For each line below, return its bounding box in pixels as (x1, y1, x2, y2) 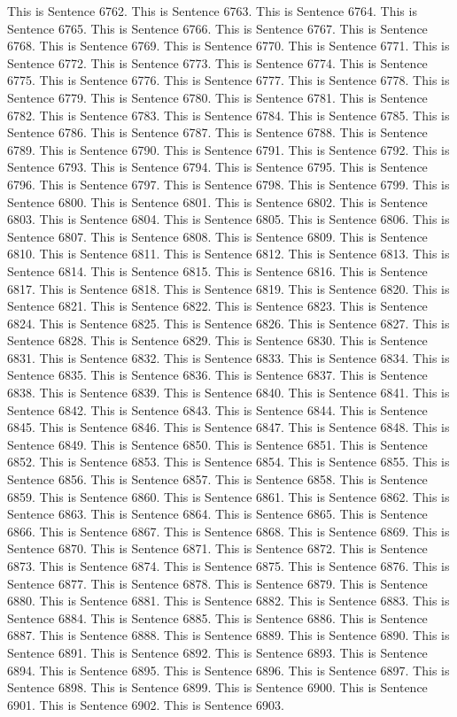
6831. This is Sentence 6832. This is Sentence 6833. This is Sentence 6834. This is (7, 348, 450, 366)
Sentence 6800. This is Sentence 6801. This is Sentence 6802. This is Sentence (7, 192, 428, 211)
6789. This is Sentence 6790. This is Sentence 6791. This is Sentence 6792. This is (7, 140, 450, 158)
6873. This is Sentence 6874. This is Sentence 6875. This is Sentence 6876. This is (7, 557, 450, 574)
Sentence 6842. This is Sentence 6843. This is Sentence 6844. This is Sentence (7, 400, 428, 419)
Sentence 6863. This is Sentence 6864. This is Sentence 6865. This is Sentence (7, 505, 428, 523)
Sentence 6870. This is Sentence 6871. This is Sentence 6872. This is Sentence (7, 539, 428, 558)
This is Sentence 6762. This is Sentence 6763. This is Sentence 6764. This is (7, 2, 417, 19)
